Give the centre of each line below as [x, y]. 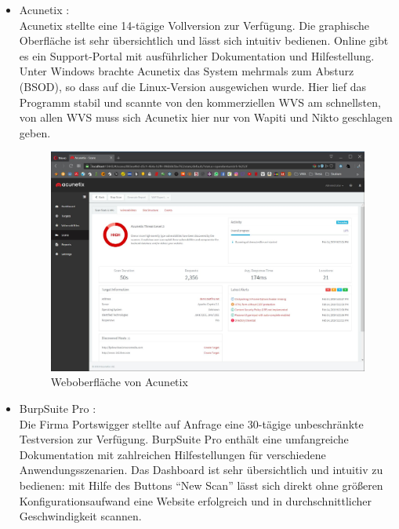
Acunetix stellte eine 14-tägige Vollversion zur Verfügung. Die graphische [194, 25]
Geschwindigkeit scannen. [80, 516]
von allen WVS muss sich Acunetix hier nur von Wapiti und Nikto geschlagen [206, 117]
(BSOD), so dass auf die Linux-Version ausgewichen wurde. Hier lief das [192, 86]
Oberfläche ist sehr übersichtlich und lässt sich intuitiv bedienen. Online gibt [204, 40]
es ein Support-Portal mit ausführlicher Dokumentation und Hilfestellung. [197, 55]
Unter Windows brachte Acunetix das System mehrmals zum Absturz [187, 71]
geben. [35, 132]
